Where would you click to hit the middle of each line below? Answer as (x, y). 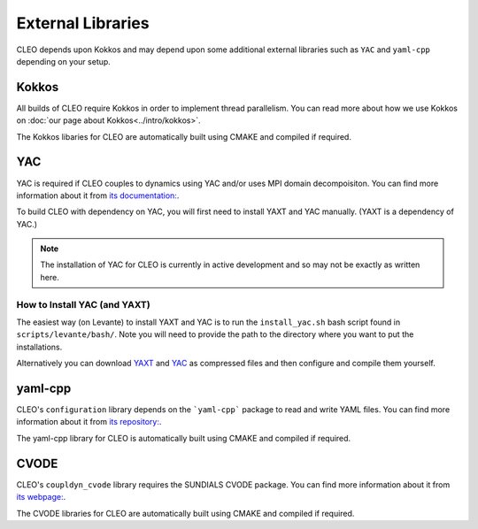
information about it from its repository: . (89, 422)
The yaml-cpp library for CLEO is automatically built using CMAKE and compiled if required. (184, 438)
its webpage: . (41, 497)
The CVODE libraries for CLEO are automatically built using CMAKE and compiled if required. (185, 513)
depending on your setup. (63, 61)
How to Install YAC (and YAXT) (83, 304)
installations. (39, 347)
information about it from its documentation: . (98, 195)
